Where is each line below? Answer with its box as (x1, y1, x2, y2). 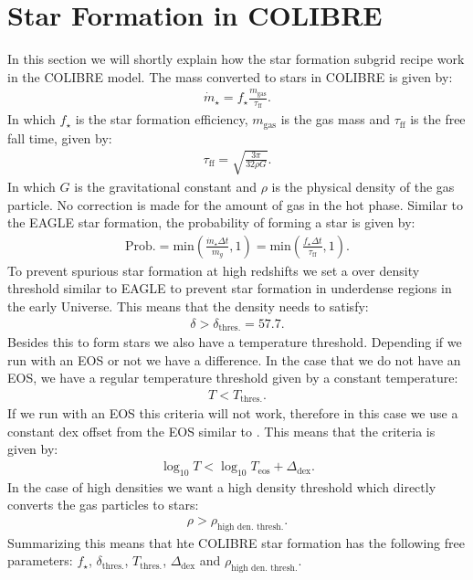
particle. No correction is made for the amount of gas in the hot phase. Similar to (7, 195, 463, 214)
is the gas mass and (280, 110, 390, 129)
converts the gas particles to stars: (7, 495, 199, 514)
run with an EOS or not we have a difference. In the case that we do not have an (7, 350, 461, 369)
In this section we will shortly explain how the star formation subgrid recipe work (7, 49, 465, 69)
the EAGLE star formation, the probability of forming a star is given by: (7, 213, 415, 232)
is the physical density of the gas (271, 176, 455, 195)
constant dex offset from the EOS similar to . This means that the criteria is (7, 421, 436, 440)
